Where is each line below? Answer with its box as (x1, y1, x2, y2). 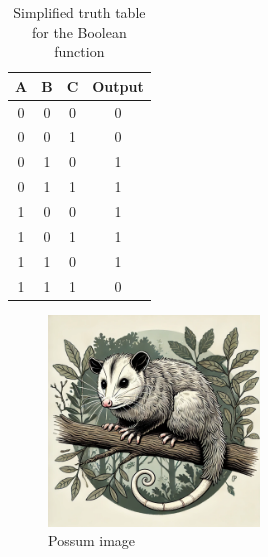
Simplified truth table (13, 2, 146, 22)
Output (92, 75, 144, 96)
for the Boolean (31, 21, 127, 42)
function (54, 41, 105, 62)
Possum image (48, 530, 136, 551)
